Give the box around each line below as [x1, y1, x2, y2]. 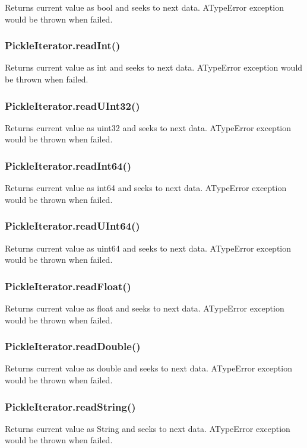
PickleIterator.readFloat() [5, 278, 131, 293]
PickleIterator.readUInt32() [5, 98, 140, 113]
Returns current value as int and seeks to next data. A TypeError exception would [5, 61, 303, 74]
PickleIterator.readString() [5, 399, 136, 414]
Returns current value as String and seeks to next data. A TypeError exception [5, 422, 290, 434]
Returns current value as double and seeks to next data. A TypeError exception [5, 362, 292, 374]
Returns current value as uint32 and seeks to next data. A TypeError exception [5, 121, 291, 134]
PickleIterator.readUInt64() [5, 218, 140, 233]
